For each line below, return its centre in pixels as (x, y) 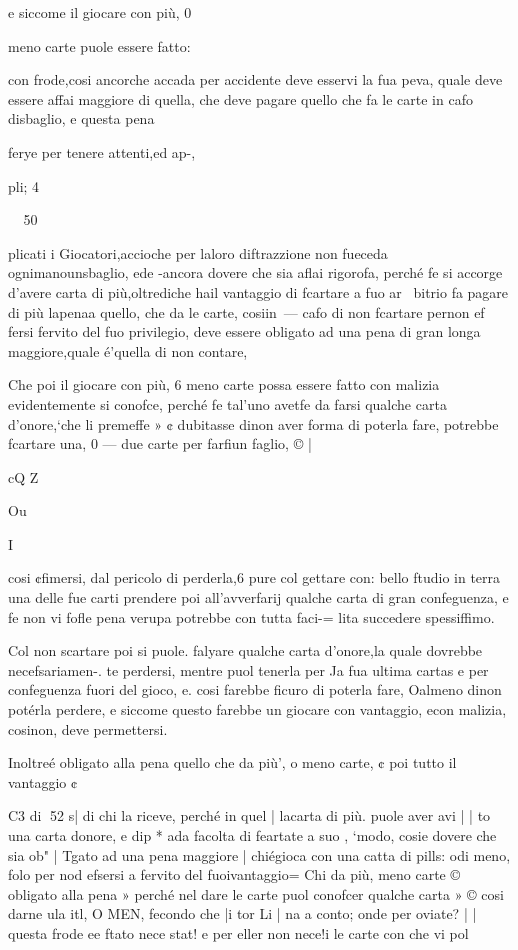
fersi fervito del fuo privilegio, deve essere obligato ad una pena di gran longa (244, 331)
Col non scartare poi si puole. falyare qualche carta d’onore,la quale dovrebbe (245, 650)
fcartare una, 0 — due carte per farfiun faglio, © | (160, 443)
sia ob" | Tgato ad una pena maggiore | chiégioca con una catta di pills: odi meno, (259, 854)
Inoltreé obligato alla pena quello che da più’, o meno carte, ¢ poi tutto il (232, 762)
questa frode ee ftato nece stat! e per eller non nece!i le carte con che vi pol (238, 932)
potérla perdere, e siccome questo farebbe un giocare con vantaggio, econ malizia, (257, 709)
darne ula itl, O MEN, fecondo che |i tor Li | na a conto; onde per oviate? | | (242, 913)
